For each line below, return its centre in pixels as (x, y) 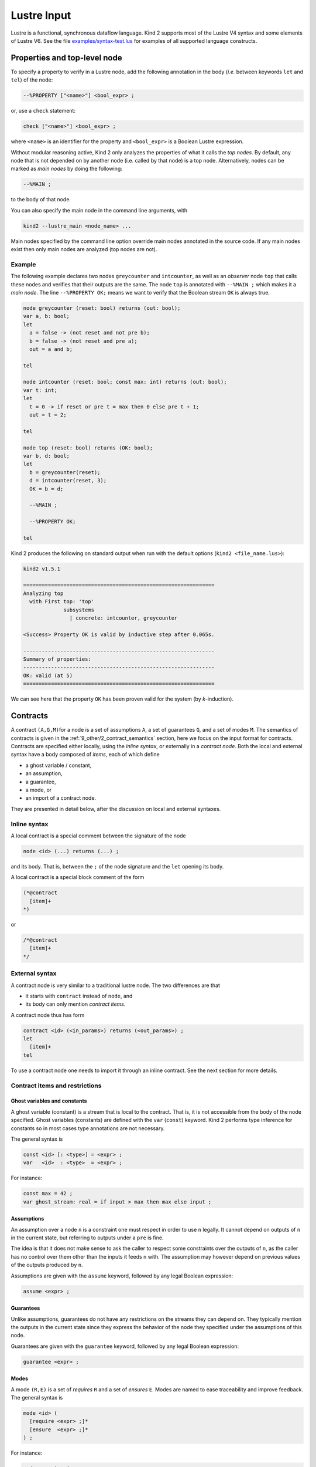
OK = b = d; (47, 489)
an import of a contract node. (61, 798)
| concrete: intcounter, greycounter (123, 618)
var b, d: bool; (47, 456)
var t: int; (40, 390)
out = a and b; (51, 349)
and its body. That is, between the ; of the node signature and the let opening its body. (117, 866)
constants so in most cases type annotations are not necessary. (88, 1128)
